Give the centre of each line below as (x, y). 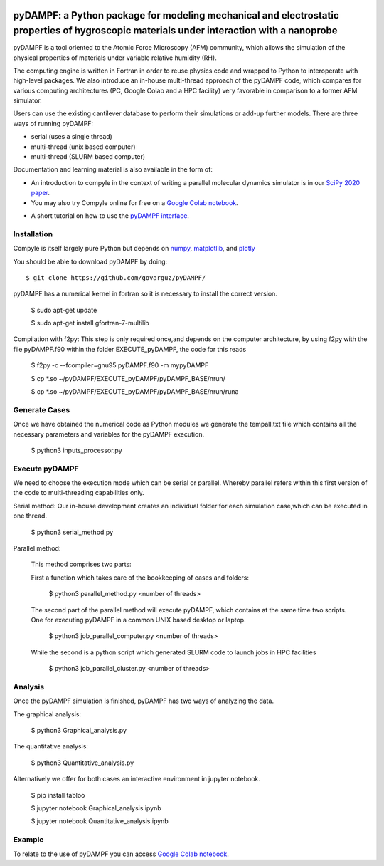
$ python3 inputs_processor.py (76, 450)
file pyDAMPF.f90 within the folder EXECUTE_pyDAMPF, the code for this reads (130, 349)
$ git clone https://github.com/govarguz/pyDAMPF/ (116, 277)
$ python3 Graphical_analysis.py (79, 731)
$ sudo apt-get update (64, 310)
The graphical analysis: (47, 714)
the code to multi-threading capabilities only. (79, 493)
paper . (40, 193)
